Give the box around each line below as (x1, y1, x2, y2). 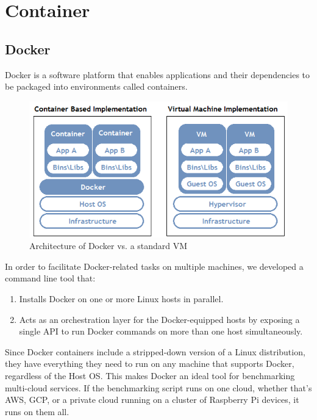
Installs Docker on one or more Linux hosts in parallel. (19, 292, 224, 305)
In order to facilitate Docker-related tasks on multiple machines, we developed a (5, 259, 304, 272)
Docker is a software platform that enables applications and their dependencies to (5, 68, 310, 81)
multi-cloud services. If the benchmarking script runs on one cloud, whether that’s (5, 381, 312, 394)
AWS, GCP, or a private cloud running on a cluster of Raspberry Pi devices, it (5, 393, 299, 406)
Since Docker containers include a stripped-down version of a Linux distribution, (5, 345, 305, 358)
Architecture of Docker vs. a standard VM (29, 239, 188, 252)
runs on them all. (5, 405, 69, 418)
